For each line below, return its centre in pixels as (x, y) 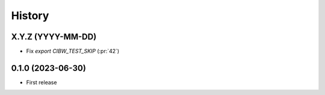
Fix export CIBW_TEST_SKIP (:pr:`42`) (73, 51)
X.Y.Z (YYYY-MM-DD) (54, 37)
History (30, 16)
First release (42, 82)
